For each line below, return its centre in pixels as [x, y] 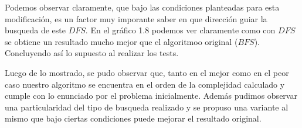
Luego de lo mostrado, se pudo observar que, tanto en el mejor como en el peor [147, 72]
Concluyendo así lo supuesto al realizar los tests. [92, 53]
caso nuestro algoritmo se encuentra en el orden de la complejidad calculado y [145, 84]
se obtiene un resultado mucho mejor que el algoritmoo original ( [121, 41]
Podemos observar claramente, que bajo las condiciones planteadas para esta [142, 7]
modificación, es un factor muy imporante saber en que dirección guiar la [136, 18]
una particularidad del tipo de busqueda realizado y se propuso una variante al [147, 107]
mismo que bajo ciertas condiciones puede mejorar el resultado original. [133, 118]
